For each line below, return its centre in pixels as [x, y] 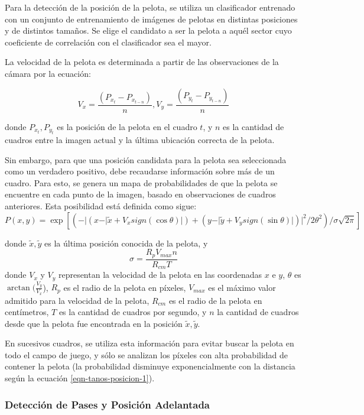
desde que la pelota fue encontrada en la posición [94, 323]
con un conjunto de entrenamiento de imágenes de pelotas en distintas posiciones [151, 19]
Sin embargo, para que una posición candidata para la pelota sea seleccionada [146, 159]
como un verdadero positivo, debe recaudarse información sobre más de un [140, 171]
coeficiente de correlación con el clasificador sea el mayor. [108, 42]
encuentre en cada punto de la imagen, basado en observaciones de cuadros [140, 194]
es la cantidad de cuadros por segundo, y [133, 312]
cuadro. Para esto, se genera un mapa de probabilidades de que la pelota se [141, 182]
